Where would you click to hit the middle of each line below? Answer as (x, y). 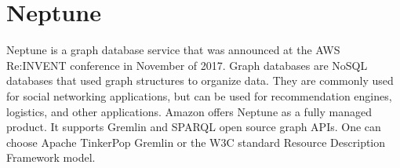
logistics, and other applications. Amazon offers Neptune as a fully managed (189, 111)
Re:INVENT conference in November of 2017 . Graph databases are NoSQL (187, 65)
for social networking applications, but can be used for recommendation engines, (199, 95)
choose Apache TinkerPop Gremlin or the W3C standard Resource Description (196, 142)
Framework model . (51, 157)
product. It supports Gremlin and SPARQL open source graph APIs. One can (194, 127)
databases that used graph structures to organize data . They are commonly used (200, 80)
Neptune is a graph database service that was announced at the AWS (173, 50)
